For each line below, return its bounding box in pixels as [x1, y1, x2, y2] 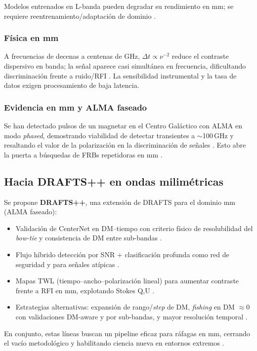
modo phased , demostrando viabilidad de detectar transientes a [4, 130, 195, 140]
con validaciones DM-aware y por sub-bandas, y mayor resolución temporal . [15, 311, 248, 321]
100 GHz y [202, 130, 234, 140]
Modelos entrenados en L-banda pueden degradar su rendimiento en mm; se [4, 1, 234, 11]
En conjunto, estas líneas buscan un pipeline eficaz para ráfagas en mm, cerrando [4, 328, 250, 338]
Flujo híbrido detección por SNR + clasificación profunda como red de [15, 249, 229, 259]
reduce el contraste [171, 51, 229, 61]
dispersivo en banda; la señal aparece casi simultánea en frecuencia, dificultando [4, 61, 246, 71]
